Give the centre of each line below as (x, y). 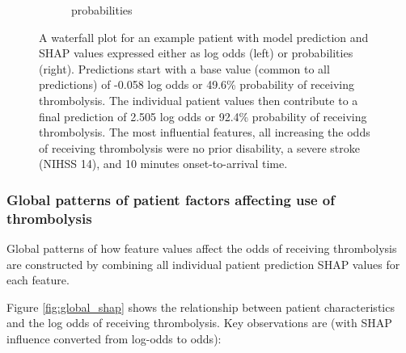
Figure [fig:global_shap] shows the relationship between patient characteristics (201, 307)
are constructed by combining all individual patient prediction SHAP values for (203, 264)
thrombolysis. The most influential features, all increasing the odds (205, 132)
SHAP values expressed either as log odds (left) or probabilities (196, 53)
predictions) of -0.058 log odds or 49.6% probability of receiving (197, 84)
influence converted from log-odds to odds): (114, 339)
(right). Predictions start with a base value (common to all (184, 68)
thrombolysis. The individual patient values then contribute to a (199, 100)
